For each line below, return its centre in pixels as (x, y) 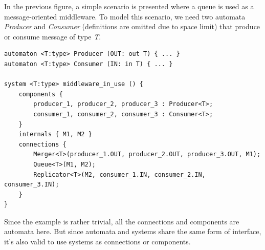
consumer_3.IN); (32, 185)
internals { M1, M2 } (55, 134)
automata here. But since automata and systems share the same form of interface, (133, 231)
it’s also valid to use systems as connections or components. (97, 242)
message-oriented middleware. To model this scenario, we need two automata (125, 16)
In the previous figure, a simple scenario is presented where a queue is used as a (129, 6)
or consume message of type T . (53, 36)
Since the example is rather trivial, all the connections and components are (122, 221)
